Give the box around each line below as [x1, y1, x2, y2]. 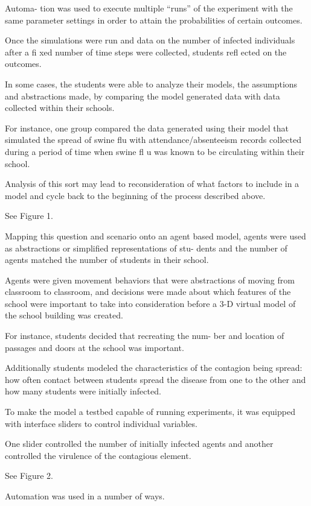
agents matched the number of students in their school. [5, 253, 209, 266]
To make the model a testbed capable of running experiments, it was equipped [5, 405, 295, 418]
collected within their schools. [5, 101, 115, 114]
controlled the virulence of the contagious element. [5, 449, 191, 461]
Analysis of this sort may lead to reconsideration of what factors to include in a [5, 177, 300, 190]
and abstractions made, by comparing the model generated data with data [5, 89, 280, 102]
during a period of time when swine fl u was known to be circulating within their [5, 145, 305, 157]
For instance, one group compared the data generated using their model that [5, 121, 289, 134]
